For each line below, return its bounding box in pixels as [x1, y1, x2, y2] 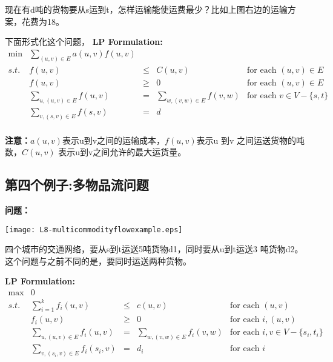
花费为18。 [21, 15, 64, 27]
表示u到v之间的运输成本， [62, 133, 165, 146]
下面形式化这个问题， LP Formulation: [5, 35, 163, 48]
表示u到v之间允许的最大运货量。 [58, 146, 186, 158]
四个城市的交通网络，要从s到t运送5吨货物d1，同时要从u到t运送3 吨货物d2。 [5, 243, 303, 255]
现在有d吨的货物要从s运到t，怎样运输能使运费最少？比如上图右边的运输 [5, 3, 288, 15]
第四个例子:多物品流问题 [5, 175, 149, 194]
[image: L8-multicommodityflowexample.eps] [5, 225, 183, 234]
